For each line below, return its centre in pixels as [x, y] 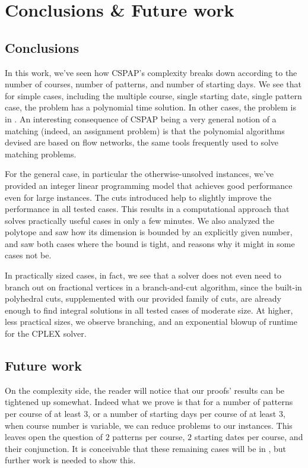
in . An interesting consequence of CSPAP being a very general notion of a [141, 118]
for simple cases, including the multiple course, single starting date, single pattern [153, 95]
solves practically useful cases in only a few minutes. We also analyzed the [139, 220]
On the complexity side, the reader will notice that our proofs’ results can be [145, 390]
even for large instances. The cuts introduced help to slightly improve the [138, 197]
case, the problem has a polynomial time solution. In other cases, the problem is [150, 107]
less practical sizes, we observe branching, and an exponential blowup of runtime [151, 322]
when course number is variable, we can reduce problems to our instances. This [149, 425]
